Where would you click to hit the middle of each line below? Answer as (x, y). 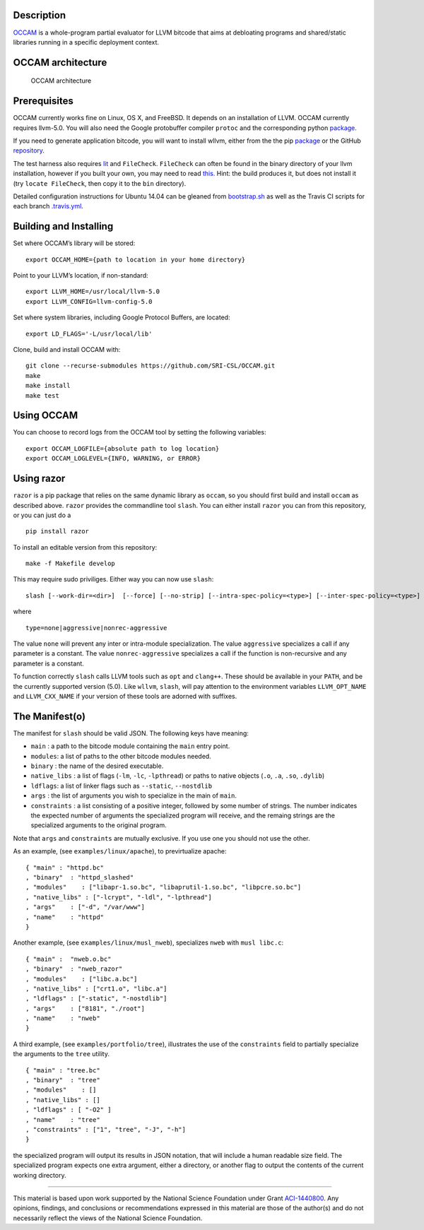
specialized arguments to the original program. (99, 825)
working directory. (40, 1175)
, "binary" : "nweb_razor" (74, 969)
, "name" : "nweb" (63, 1018)
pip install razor (58, 531)
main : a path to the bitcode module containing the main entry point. (130, 746)
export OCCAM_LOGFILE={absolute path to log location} (123, 448)
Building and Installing (63, 226)
